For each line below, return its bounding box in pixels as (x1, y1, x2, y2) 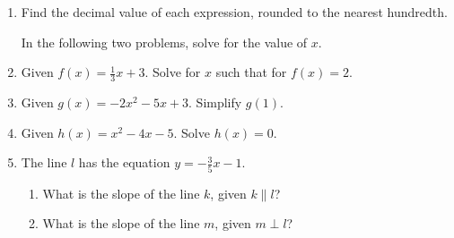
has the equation (78, 153, 170, 172)
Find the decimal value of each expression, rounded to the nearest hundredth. (21, 3, 448, 21)
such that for (215, 63, 287, 81)
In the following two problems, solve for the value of (21, 32, 308, 51)
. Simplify (188, 93, 242, 112)
